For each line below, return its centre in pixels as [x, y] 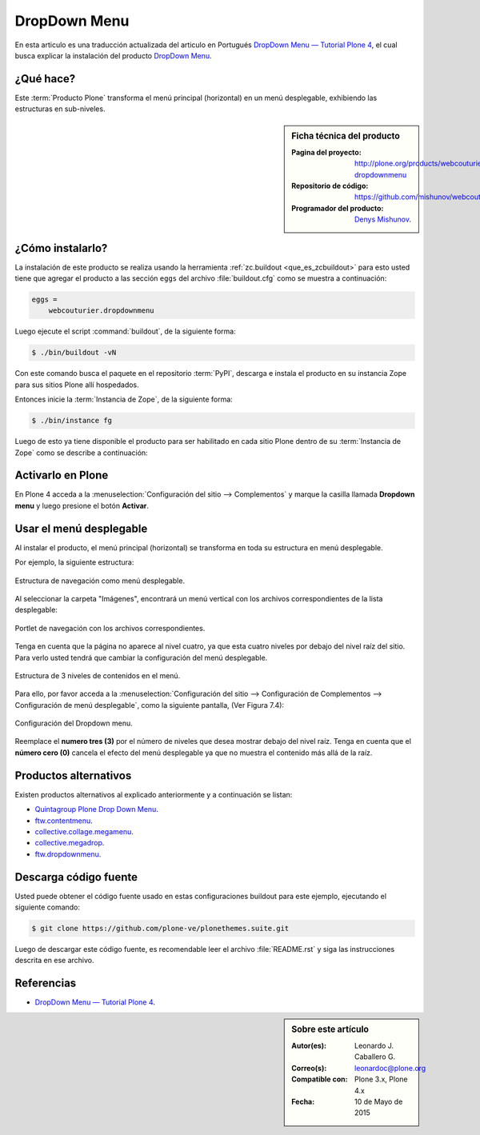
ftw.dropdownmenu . [68, 854]
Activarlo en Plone [62, 476]
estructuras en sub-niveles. [60, 109]
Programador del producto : [338, 208]
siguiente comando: [47, 907]
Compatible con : [320, 1079]
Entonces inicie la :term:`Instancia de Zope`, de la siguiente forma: [124, 399]
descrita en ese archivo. [54, 961]
